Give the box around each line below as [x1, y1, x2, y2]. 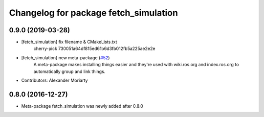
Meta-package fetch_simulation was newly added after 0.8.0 [21, 103, 144, 109]
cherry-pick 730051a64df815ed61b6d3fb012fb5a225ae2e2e [33, 46, 155, 51]
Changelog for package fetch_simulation [9, 7, 178, 18]
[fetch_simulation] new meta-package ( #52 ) [21, 54, 110, 61]
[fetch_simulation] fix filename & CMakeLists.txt [21, 39, 117, 45]
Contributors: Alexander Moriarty [21, 77, 88, 83]
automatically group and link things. [33, 69, 106, 74]
